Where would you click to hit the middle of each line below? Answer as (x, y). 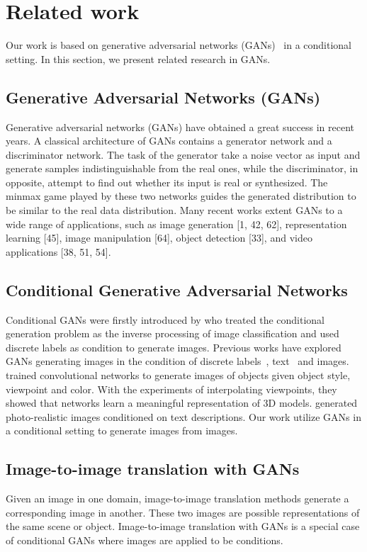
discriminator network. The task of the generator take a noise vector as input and (183, 154)
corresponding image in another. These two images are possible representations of (183, 512)
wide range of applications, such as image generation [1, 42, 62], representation (176, 224)
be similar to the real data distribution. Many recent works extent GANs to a (174, 210)
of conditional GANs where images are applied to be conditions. (145, 540)
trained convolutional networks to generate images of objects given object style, (178, 375)
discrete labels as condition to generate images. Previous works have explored (174, 347)
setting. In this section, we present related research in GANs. (138, 58)
